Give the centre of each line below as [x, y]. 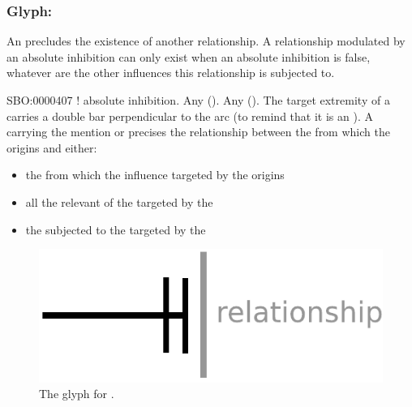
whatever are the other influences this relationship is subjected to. [171, 73]
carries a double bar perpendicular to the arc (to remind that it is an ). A [190, 116]
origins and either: [52, 147]
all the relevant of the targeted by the [119, 201]
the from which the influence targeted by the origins [155, 175]
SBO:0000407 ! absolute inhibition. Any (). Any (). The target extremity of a [198, 100]
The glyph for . [77, 394]
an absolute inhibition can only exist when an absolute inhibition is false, [189, 56]
